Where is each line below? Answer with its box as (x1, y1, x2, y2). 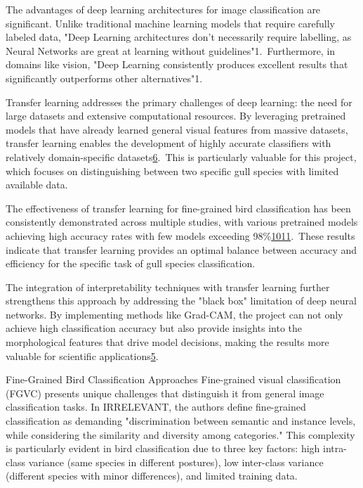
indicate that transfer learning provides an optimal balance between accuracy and (6, 242, 357, 257)
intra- (323, 441, 347, 456)
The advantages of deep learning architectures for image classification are (6, 2, 321, 16)
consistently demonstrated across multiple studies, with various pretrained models (6, 214, 358, 229)
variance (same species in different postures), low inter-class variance (28, 454, 324, 469)
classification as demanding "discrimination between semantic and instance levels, (6, 413, 356, 428)
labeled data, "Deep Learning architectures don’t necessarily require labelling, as (6, 30, 352, 44)
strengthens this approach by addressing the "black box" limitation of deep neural (6, 293, 357, 308)
